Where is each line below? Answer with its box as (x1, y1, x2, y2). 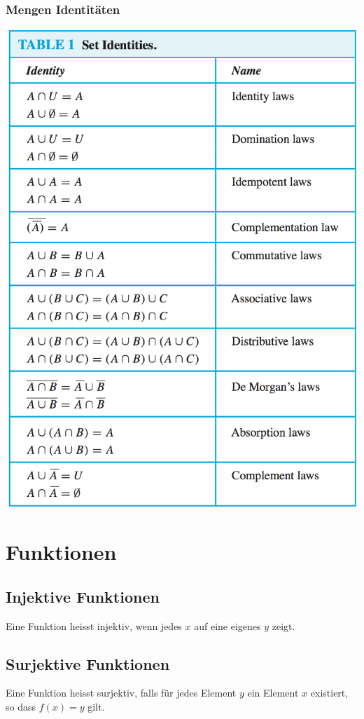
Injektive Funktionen (6, 585, 160, 607)
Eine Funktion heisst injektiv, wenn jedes (6, 618, 182, 633)
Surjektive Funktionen (6, 652, 170, 674)
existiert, (310, 685, 349, 700)
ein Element (247, 685, 299, 700)
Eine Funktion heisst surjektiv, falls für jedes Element (6, 685, 237, 700)
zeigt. (272, 618, 295, 633)
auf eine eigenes (194, 618, 261, 633)
